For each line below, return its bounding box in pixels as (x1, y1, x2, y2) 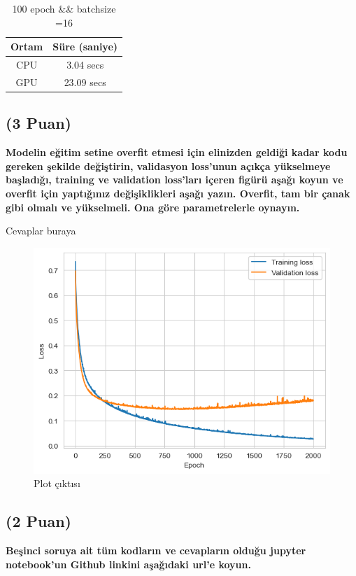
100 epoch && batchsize (12, 1, 116, 15)
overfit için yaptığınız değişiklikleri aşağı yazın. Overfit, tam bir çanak (6, 185, 350, 200)
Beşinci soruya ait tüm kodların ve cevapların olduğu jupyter (6, 543, 306, 558)
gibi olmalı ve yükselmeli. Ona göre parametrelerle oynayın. (6, 199, 300, 214)
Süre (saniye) (52, 39, 118, 54)
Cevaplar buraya (6, 223, 76, 238)
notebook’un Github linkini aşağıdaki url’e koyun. (6, 556, 251, 571)
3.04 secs (66, 57, 104, 72)
